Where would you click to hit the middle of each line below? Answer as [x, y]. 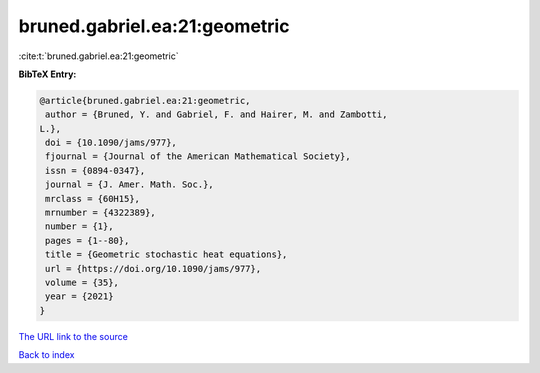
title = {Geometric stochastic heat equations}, [166, 254]
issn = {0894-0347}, [95, 170]
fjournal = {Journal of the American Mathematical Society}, [198, 156]
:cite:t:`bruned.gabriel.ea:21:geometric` [98, 56]
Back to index [46, 355]
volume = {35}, [82, 282]
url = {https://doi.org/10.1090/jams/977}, [153, 268]
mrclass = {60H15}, [92, 198]
